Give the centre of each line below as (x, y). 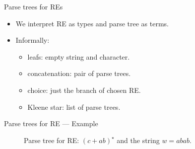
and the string (138, 140)
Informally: (32, 40)
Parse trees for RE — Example (51, 123)
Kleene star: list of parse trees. (74, 107)
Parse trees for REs (33, 6)
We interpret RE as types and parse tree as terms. (92, 23)
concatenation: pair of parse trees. (79, 73)
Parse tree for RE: (52, 140)
